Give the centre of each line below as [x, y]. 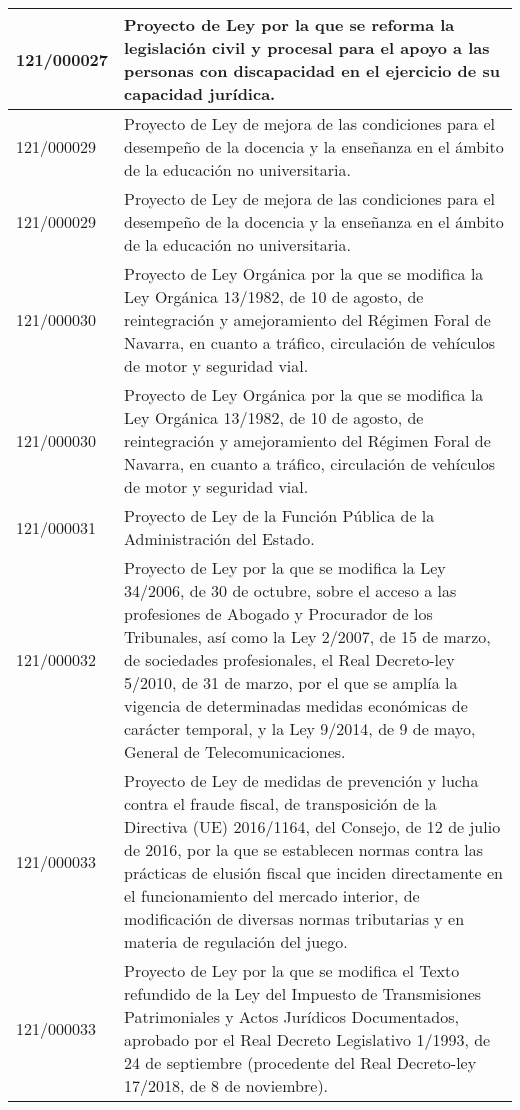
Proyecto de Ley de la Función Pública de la [279, 515]
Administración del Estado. [219, 538]
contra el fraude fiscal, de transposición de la [280, 803]
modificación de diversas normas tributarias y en [294, 918]
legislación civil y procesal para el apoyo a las [307, 47]
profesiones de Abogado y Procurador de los [278, 613]
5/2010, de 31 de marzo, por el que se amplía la [291, 682]
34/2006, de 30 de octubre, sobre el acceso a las [290, 590]
